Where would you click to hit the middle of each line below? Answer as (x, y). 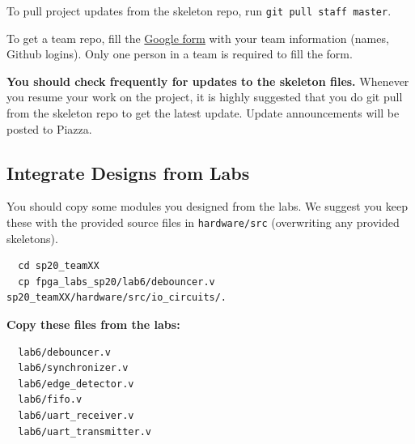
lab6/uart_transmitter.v (85, 431)
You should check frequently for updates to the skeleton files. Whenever (208, 81)
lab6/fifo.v (50, 400)
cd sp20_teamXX (59, 266)
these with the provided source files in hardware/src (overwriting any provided (203, 222)
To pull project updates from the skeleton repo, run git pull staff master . (199, 11)
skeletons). (32, 238)
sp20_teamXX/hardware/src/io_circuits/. (117, 298)
